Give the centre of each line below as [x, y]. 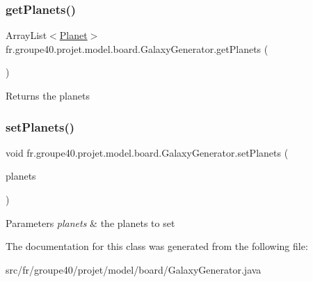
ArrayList [26, 35]
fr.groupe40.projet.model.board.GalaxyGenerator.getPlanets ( [137, 48]
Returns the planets [48, 95]
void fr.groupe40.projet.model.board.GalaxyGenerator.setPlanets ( [147, 152]
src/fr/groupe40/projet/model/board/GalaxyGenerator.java [134, 269]
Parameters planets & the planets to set [90, 222]
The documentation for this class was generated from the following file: [157, 246]
